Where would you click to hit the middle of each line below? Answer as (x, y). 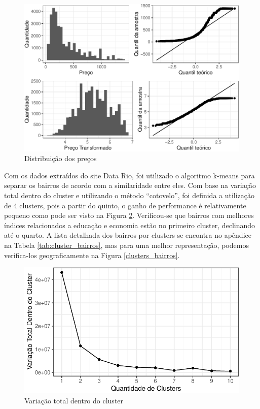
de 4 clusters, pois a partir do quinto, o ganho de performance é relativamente (125, 205)
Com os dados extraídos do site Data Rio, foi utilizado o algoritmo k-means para (129, 175)
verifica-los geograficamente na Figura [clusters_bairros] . (92, 255)
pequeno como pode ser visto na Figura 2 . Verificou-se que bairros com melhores (129, 215)
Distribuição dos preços (61, 158)
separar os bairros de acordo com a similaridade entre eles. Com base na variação (130, 185)
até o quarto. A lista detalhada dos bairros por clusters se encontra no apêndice (128, 235)
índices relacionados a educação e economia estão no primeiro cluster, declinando (130, 225)
